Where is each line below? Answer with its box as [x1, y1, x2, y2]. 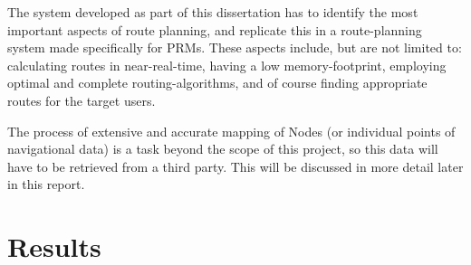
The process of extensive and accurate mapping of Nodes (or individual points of [7, 121, 456, 140]
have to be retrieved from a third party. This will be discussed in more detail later [7, 156, 464, 175]
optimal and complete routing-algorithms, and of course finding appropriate [7, 73, 428, 92]
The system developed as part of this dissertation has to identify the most [7, 3, 418, 21]
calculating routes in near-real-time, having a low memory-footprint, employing [7, 55, 447, 74]
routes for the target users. [7, 90, 156, 109]
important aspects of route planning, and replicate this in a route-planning [7, 20, 422, 39]
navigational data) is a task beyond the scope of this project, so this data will [7, 139, 438, 158]
